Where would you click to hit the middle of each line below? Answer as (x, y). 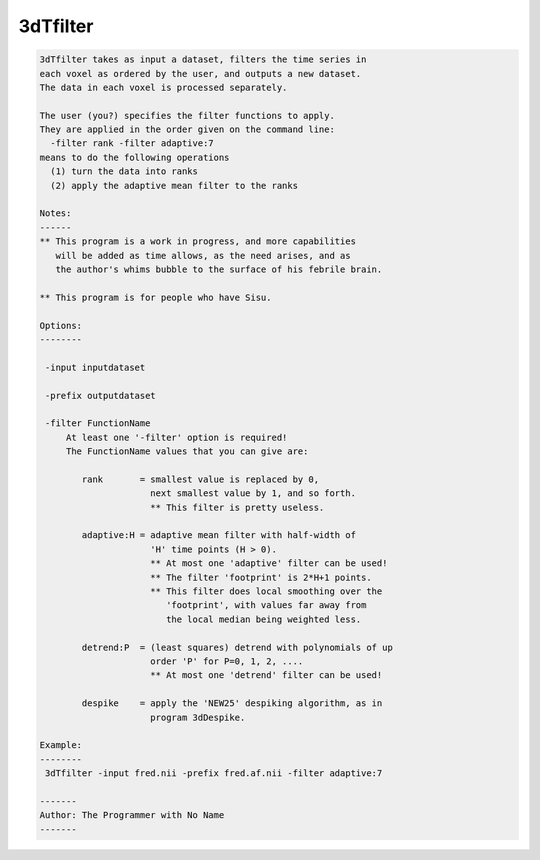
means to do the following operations (134, 157)
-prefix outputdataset (101, 395)
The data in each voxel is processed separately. (163, 87)
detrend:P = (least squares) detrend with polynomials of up (237, 647)
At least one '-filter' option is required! (176, 437)
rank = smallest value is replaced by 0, (200, 479)
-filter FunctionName (98, 423)
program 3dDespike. (198, 717)
